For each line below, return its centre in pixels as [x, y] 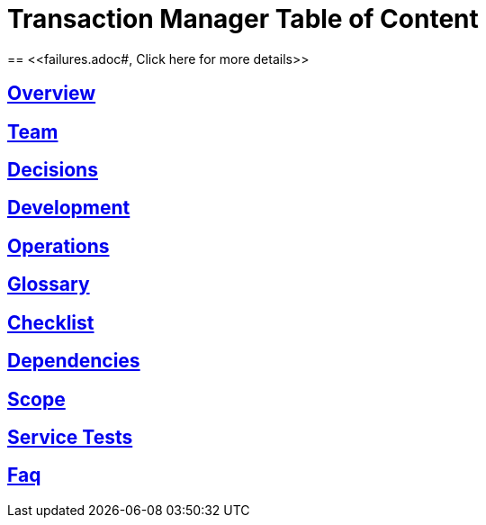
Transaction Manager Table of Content [243, 19]
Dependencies [74, 361]
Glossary [49, 285]
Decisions [53, 170]
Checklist [51, 322]
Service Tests [70, 437]
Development [69, 208]
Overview [52, 94]
